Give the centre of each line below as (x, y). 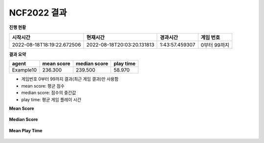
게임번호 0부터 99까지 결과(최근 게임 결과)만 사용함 (70, 79)
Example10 (24, 70)
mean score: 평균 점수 (43, 86)
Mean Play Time (26, 130)
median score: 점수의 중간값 (49, 93)
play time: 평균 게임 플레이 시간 (51, 99)
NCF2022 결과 (38, 13)
